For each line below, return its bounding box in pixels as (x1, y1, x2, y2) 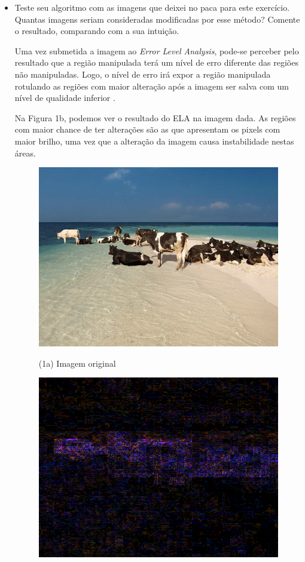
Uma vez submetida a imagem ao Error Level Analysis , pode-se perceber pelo (14, 44, 299, 57)
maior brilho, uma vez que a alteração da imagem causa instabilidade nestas (14, 134, 294, 147)
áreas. (14, 146, 36, 159)
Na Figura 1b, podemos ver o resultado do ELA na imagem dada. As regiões (14, 111, 296, 124)
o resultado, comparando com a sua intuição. (14, 24, 179, 37)
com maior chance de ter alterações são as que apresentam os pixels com (14, 123, 280, 136)
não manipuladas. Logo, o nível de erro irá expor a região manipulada (14, 67, 271, 80)
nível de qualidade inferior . (14, 91, 115, 104)
